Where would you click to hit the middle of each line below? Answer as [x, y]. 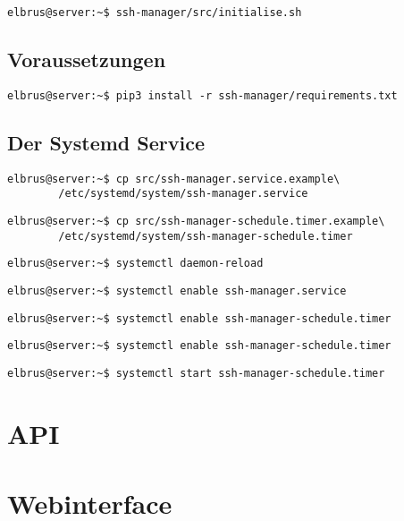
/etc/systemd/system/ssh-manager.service [183, 194]
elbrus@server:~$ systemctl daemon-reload [135, 264]
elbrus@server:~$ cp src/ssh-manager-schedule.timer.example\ [196, 222]
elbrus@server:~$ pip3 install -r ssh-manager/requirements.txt [202, 95]
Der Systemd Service [106, 142]
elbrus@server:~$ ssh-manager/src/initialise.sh [155, 13]
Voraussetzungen [87, 60]
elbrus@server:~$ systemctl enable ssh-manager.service [177, 291]
